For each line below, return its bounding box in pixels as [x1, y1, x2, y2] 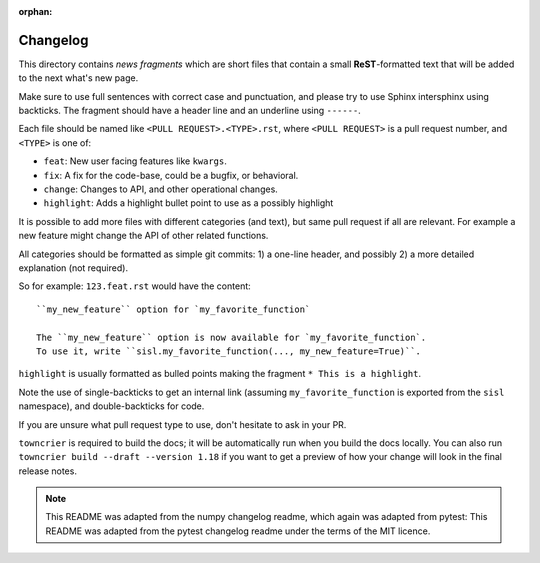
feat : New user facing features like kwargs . [43, 155, 227, 167]
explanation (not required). [18, 261, 129, 274]
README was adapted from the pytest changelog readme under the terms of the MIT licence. [45, 525, 431, 537]
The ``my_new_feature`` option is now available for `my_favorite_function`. [36, 331, 427, 343]
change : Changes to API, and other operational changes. [43, 183, 279, 195]
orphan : [18, 6, 53, 17]
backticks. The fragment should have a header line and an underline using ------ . [18, 105, 362, 117]
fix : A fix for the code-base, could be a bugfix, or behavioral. [43, 169, 299, 181]
